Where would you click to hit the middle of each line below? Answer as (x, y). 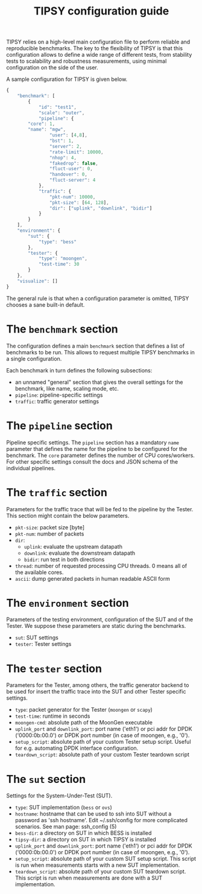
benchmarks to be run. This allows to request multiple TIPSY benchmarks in (100, 352)
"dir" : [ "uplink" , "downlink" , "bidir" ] (101, 208)
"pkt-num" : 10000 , (72, 197)
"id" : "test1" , (58, 107)
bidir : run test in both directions (64, 559)
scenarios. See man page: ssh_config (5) (66, 827)
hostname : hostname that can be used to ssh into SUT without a (93, 814)
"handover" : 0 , (68, 174)
